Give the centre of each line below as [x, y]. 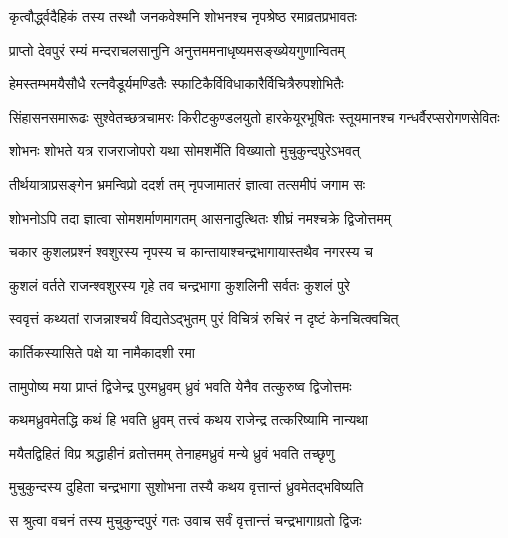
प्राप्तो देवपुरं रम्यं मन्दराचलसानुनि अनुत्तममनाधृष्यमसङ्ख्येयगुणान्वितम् [177, 49]
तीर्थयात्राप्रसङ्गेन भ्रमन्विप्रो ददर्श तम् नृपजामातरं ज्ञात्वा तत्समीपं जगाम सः [187, 183]
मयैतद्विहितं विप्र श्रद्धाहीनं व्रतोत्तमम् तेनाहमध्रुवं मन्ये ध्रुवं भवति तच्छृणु [172, 452]
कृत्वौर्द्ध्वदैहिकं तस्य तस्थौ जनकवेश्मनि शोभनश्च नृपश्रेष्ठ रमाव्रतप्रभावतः [183, 16]
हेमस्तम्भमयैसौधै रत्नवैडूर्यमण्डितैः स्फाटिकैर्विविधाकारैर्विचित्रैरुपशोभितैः [176, 83]
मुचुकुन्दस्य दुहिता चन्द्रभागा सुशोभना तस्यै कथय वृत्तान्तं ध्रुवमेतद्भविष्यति [186, 486]
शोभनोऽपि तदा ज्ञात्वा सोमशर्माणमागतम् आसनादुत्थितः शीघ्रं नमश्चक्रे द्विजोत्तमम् [200, 217]
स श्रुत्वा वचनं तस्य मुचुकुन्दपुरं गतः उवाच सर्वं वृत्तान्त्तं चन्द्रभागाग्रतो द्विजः [185, 519]
